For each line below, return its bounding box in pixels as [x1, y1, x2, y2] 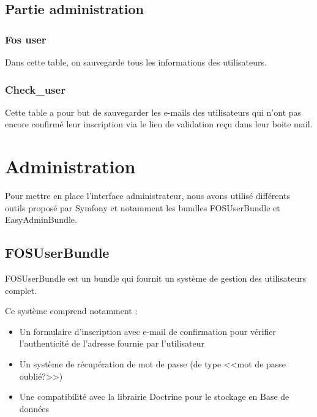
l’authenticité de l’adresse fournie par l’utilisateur [19, 337, 204, 350]
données [19, 402, 50, 415]
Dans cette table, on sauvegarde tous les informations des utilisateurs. [5, 56, 267, 68]
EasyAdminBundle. [5, 213, 77, 226]
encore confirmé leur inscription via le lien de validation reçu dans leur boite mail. [5, 118, 313, 130]
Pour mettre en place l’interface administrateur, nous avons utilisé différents [5, 189, 290, 202]
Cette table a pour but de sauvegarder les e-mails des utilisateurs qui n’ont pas [5, 105, 302, 118]
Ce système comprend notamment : [5, 304, 138, 317]
